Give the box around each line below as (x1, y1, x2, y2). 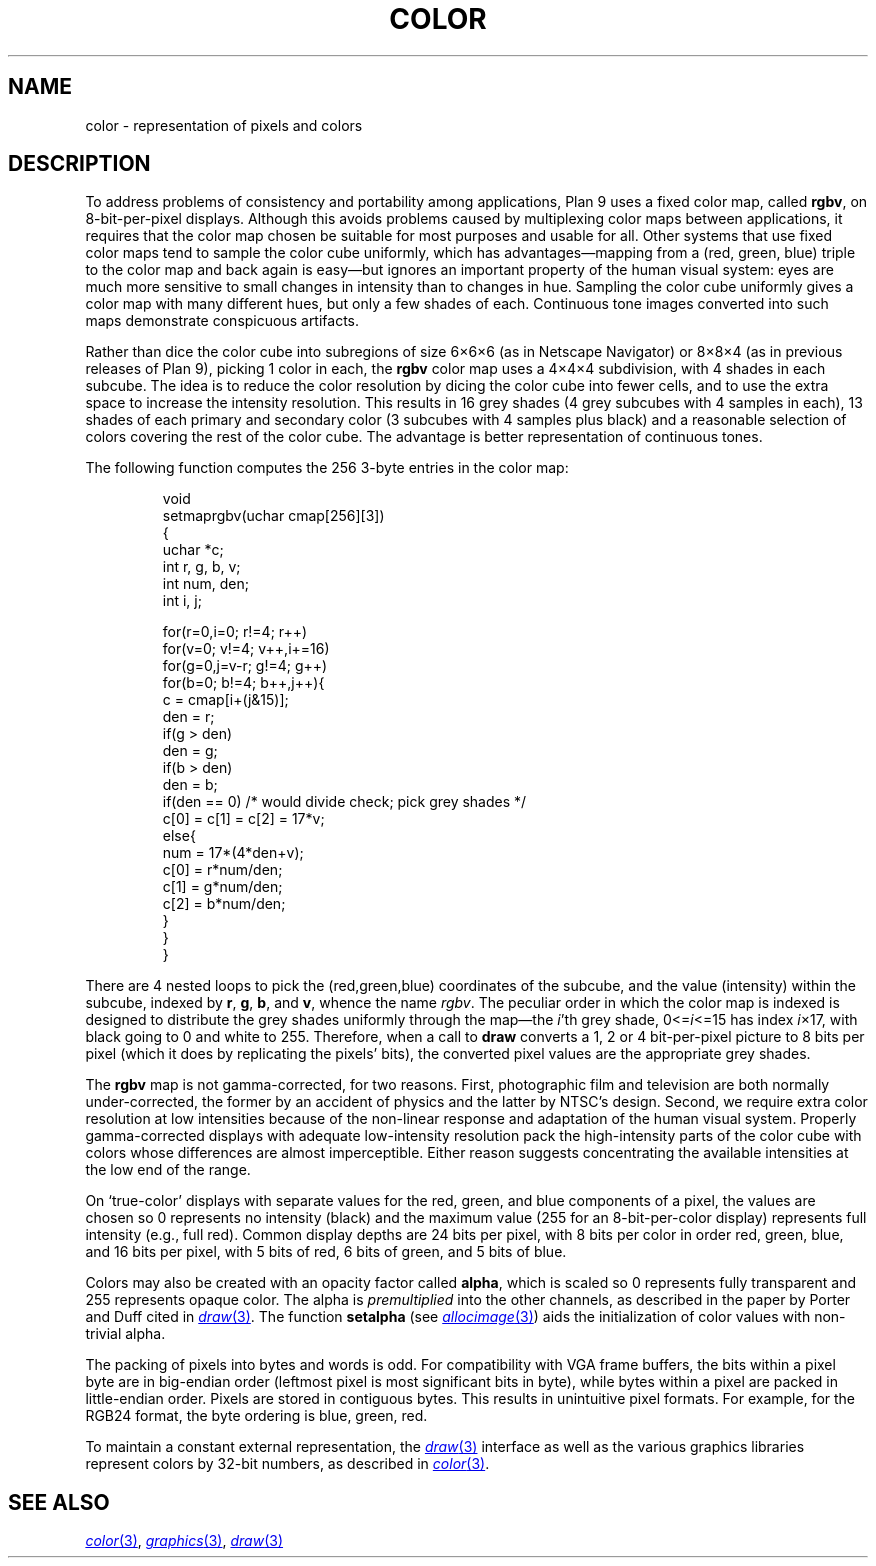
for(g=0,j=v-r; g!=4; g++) (162, 657, 328, 675)
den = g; (162, 742, 218, 760)
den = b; (162, 776, 218, 794)
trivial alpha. (85, 1325, 166, 1343)
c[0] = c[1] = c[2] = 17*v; (162, 810, 325, 828)
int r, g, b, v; (162, 558, 241, 576)
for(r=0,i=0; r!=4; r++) (162, 623, 308, 641)
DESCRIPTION (8, 151, 151, 177)
